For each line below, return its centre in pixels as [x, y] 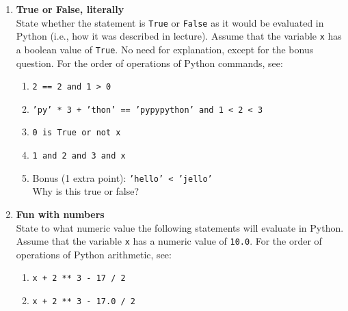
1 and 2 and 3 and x [79, 156]
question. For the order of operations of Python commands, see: [149, 63]
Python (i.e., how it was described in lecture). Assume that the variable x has [179, 36]
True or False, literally [70, 9]
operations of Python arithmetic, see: [94, 254]
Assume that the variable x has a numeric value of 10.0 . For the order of [169, 241]
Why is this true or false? [86, 191]
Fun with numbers [60, 214]
